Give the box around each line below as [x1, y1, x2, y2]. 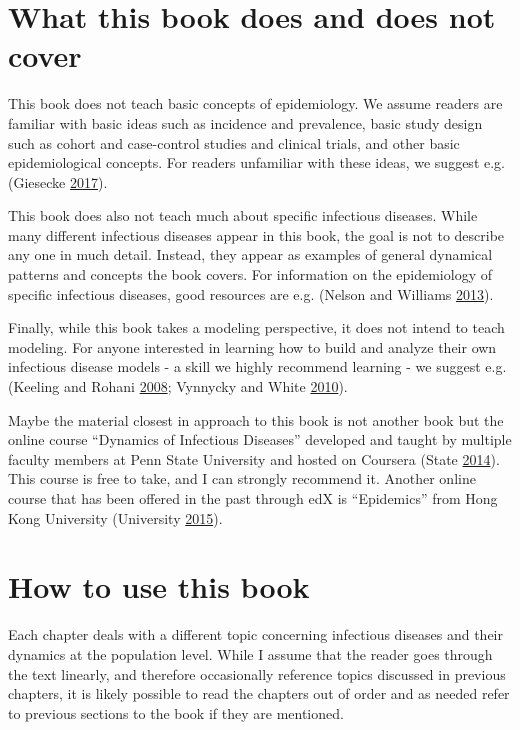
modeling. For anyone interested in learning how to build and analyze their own [8, 336, 497, 357]
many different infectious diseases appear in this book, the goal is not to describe [8, 224, 505, 245]
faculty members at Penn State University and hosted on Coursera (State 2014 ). [8, 448, 500, 469]
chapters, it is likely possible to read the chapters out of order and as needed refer [8, 683, 510, 704]
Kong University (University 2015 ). [8, 507, 223, 528]
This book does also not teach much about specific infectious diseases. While [8, 205, 478, 226]
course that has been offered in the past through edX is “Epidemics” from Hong [8, 488, 498, 508]
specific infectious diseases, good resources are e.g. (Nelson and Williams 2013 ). [8, 283, 494, 304]
